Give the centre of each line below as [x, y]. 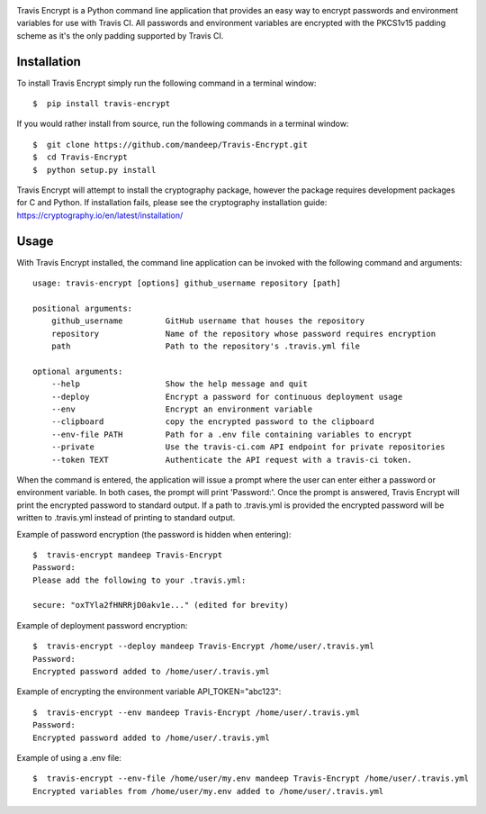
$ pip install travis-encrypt [102, 104]
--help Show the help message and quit [179, 384]
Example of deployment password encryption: [102, 625]
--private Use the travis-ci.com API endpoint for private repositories [248, 447]
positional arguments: [83, 308]
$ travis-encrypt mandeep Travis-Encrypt [128, 555]
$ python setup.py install [94, 170]
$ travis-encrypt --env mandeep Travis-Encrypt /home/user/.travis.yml [196, 712]
